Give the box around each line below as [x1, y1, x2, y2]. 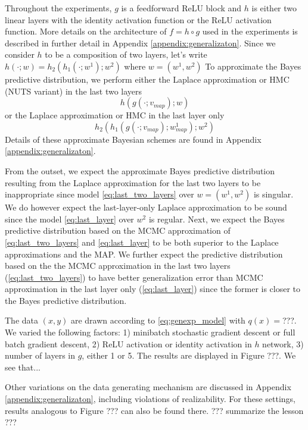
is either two [251, 2, 297, 14]
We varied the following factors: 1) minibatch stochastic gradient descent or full [5, 326, 295, 338]
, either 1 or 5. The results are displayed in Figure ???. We [82, 349, 296, 362]
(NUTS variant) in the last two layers [5, 84, 142, 97]
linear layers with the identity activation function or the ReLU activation [5, 13, 272, 26]
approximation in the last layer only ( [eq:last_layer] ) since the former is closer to [5, 283, 301, 295]
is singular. [253, 188, 294, 200]
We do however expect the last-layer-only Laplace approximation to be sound [5, 201, 287, 214]
